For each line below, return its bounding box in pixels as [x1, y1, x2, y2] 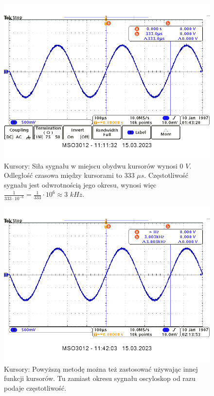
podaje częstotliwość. [4, 383, 67, 393]
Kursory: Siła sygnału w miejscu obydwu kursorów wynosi [4, 160, 178, 170]
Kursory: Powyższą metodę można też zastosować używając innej [4, 363, 198, 374]
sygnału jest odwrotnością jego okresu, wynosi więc [4, 179, 157, 189]
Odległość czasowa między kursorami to [4, 170, 122, 180]
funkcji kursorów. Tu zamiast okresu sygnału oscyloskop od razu [4, 373, 196, 383]
